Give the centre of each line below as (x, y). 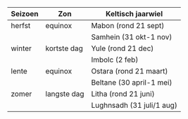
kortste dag (64, 48)
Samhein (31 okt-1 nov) (132, 37)
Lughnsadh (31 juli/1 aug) (134, 105)
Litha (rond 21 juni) (123, 94)
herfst (21, 26)
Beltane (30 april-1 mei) (132, 82)
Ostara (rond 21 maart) (130, 71)
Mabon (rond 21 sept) (128, 26)
